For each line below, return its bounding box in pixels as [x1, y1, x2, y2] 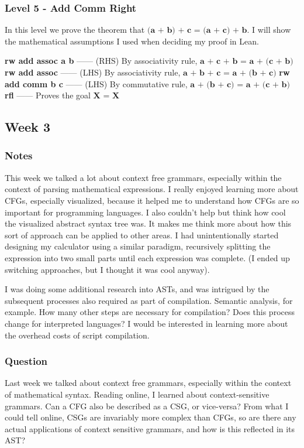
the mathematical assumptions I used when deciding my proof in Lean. [5, 35, 259, 47]
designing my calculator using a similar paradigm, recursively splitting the [5, 240, 271, 252]
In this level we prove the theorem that [5, 23, 145, 36]
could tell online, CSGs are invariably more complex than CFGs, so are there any [5, 411, 296, 423]
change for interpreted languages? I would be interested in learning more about [5, 317, 288, 329]
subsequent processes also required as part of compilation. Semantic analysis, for [5, 294, 293, 306]
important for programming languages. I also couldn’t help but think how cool [5, 206, 286, 218]
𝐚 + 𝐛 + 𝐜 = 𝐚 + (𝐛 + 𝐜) [182, 69, 277, 77]
